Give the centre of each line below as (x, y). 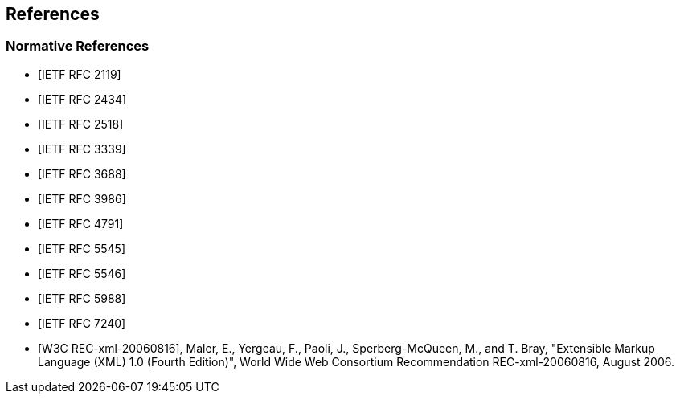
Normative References (78, 46)
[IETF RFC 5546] (82, 273)
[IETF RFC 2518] (81, 124)
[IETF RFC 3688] (82, 173)
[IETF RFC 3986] (82, 198)
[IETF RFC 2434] (82, 99)
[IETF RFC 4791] (81, 223)
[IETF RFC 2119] (80, 74)
